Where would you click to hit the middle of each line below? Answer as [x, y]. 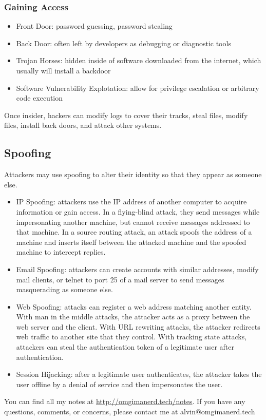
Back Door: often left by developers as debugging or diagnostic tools [123, 43]
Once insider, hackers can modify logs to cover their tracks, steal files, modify [126, 115]
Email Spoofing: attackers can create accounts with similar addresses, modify [137, 269]
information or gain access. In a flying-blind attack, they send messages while [138, 211]
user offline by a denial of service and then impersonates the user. [119, 384]
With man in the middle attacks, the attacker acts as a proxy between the [133, 317]
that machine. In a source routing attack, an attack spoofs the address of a [134, 232]
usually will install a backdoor [63, 70]
